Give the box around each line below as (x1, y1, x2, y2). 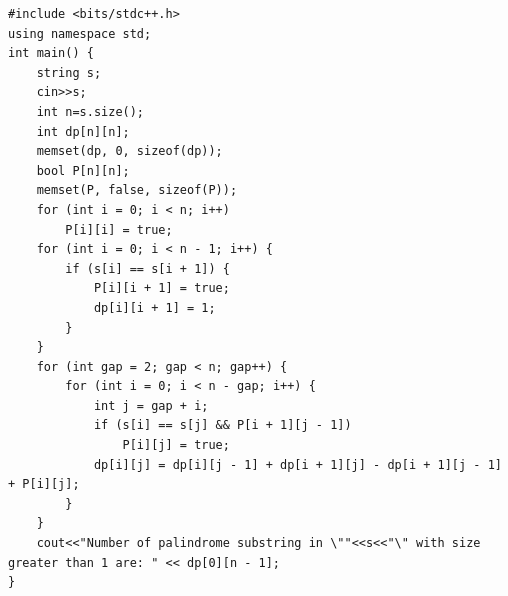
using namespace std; (8, 26, 152, 41)
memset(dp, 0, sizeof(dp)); (36, 144, 223, 159)
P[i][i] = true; (65, 222, 173, 237)
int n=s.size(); (36, 104, 145, 119)
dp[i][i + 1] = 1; (93, 300, 216, 315)
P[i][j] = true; (122, 438, 230, 453)
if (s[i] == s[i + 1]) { (65, 261, 230, 276)
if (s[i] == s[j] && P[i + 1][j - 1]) (93, 418, 352, 433)
